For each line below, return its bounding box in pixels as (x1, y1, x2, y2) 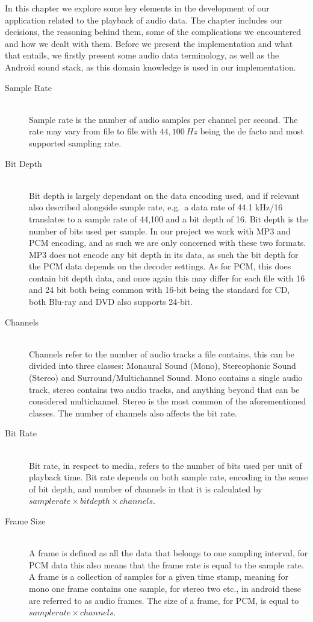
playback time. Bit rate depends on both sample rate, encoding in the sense (29, 471, 308, 483)
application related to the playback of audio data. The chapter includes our (5, 13, 283, 26)
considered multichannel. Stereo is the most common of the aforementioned (29, 395, 306, 407)
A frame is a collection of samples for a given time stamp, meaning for (29, 570, 288, 583)
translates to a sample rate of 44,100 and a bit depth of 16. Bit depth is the (29, 212, 308, 225)
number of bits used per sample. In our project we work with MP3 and (29, 224, 291, 237)
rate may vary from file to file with (29, 125, 157, 137)
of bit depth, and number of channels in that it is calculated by (29, 482, 262, 495)
